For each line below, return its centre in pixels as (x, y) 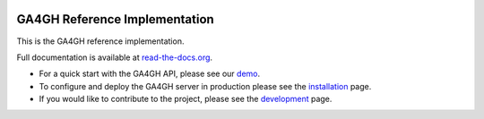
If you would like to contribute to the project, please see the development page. (186, 99)
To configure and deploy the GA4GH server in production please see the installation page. (205, 86)
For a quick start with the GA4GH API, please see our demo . (150, 74)
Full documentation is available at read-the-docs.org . (115, 57)
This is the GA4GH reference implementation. (100, 41)
